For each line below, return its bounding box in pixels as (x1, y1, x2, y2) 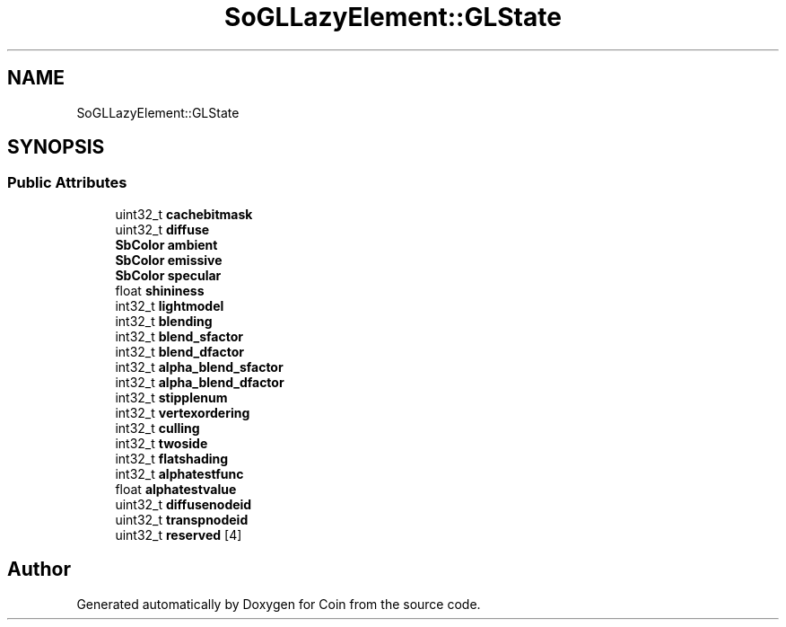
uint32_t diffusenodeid (115, 496, 252, 512)
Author (7, 558, 71, 581)
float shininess (115, 282, 205, 298)
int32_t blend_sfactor (115, 328, 243, 344)
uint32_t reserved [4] (115, 526, 242, 543)
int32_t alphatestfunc (115, 465, 244, 481)
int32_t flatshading (115, 450, 229, 466)
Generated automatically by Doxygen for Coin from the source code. (76, 596, 481, 612)
